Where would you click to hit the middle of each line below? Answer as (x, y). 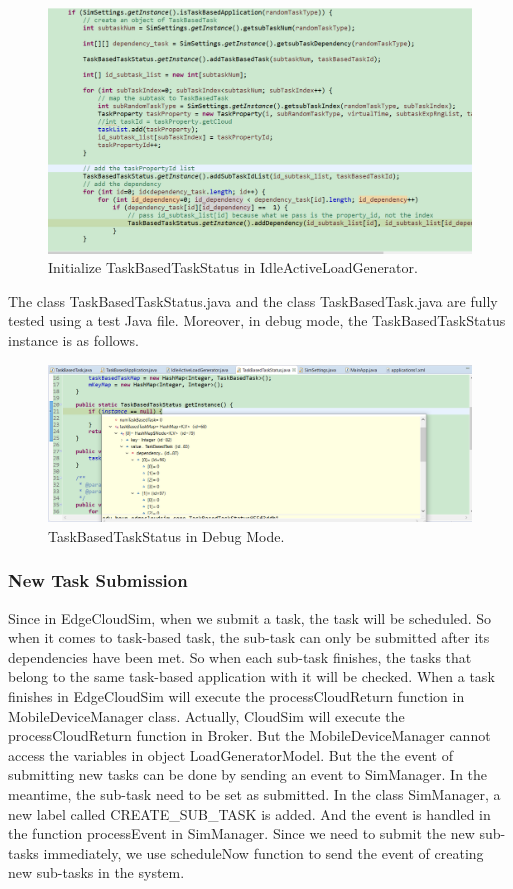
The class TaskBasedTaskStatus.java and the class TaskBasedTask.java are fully (253, 300)
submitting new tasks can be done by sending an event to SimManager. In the (248, 774)
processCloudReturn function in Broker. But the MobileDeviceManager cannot (249, 735)
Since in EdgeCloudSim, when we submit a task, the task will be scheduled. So (250, 617)
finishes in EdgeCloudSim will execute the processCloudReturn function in (236, 696)
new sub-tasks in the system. (96, 872)
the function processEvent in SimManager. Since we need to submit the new (241, 833)
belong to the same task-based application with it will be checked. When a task (251, 676)
